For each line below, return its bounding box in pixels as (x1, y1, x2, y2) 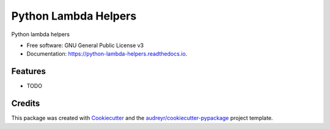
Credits (11, 98, 40, 109)
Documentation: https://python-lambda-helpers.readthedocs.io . (26, 50, 188, 57)
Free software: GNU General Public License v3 (26, 42, 144, 49)
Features (11, 66, 46, 76)
